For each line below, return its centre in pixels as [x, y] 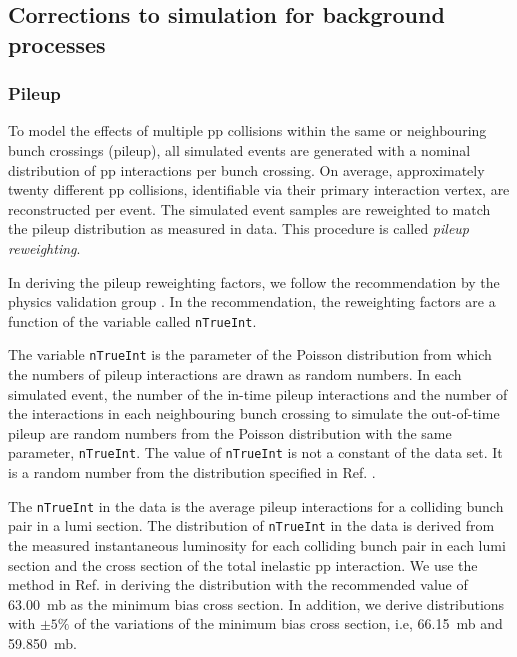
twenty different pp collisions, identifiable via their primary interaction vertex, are [259, 189]
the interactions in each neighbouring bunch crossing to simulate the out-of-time [254, 413]
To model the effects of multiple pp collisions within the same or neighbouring [247, 130]
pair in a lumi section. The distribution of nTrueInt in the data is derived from [251, 525]
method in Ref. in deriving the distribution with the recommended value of [238, 584]
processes [57, 43]
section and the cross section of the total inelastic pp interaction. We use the [243, 564]
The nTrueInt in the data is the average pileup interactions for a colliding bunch [256, 505]
